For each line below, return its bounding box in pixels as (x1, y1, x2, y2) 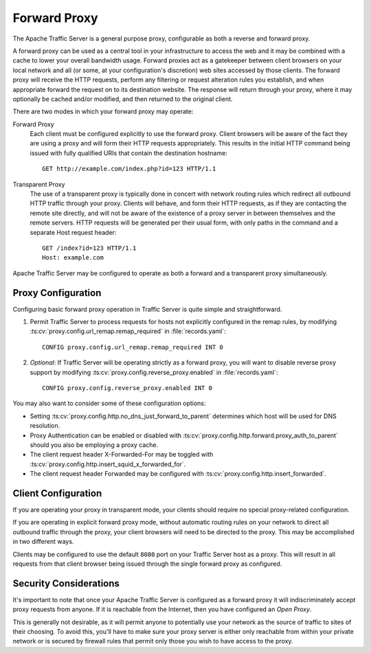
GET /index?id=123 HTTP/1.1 (42, 244, 137, 252)
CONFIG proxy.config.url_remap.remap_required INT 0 (42, 343, 223, 351)
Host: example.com (42, 254, 104, 262)
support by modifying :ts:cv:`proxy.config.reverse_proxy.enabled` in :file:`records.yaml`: (30, 368, 278, 376)
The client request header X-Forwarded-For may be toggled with (30, 450, 214, 459)
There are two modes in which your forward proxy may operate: (12, 107, 194, 116)
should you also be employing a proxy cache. (30, 440, 159, 449)
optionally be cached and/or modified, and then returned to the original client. (12, 95, 233, 103)
